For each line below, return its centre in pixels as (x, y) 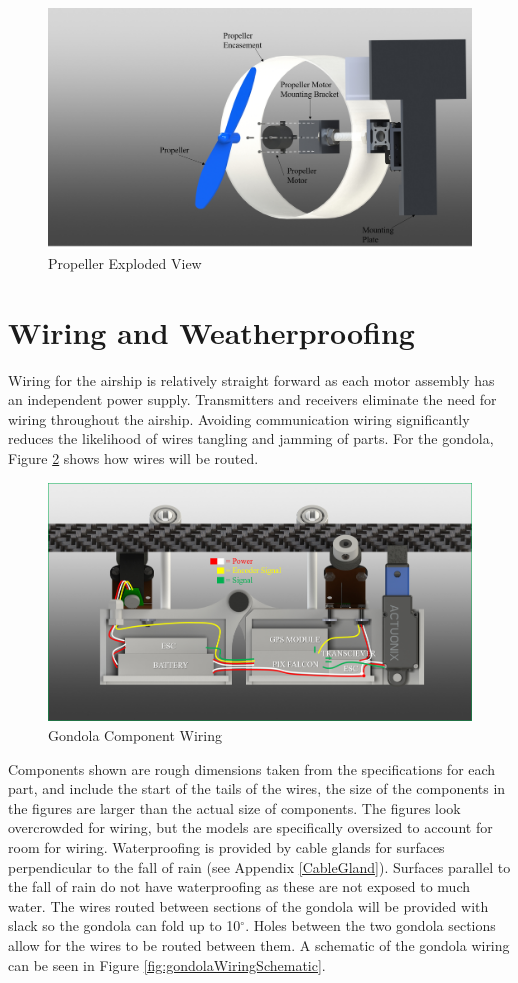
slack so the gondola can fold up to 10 (124, 925)
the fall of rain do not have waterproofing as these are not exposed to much (239, 886)
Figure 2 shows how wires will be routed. (133, 458)
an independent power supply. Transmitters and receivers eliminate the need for (252, 399)
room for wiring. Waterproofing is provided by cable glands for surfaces (226, 846)
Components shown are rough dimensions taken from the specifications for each (252, 768)
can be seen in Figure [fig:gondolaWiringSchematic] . (167, 964)
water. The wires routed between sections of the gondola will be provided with (248, 905)
